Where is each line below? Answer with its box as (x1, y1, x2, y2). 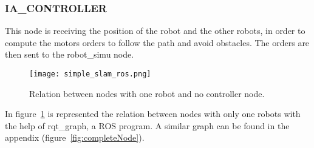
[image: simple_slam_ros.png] (29, 70, 151, 78)
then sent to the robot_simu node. (5, 48, 134, 61)
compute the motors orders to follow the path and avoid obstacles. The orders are (5, 36, 310, 49)
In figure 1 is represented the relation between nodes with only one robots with (5, 107, 301, 120)
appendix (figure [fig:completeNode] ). (5, 131, 145, 144)
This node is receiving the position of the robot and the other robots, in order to (5, 24, 305, 37)
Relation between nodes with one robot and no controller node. (29, 87, 265, 99)
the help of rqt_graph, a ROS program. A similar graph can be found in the (5, 119, 290, 132)
